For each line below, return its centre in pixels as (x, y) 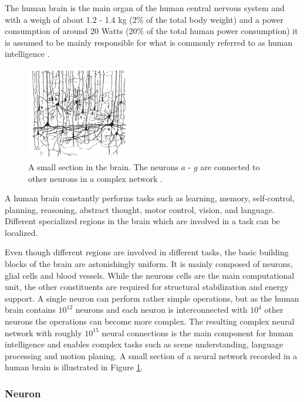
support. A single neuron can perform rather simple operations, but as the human (152, 298)
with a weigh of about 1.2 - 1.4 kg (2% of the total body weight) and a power (144, 19)
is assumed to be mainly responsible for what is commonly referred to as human (149, 42)
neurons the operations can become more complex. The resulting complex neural (150, 321)
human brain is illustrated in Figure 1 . (74, 367)
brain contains (30, 310)
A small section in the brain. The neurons (103, 166)
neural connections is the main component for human (197, 332)
